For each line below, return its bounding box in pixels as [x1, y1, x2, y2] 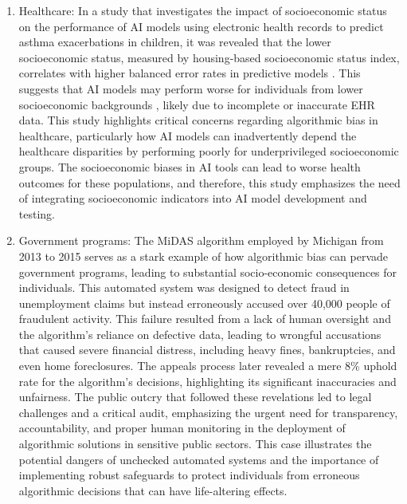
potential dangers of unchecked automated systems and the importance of [18, 451, 379, 467]
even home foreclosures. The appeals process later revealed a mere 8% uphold [18, 357, 397, 374]
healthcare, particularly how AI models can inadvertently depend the [18, 127, 357, 144]
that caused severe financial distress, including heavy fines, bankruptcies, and [18, 341, 396, 358]
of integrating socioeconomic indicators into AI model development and [18, 190, 367, 207]
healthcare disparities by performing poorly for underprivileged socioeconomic [18, 143, 399, 159]
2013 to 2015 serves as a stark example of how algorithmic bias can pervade [18, 247, 389, 264]
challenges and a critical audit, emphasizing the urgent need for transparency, [18, 404, 398, 420]
